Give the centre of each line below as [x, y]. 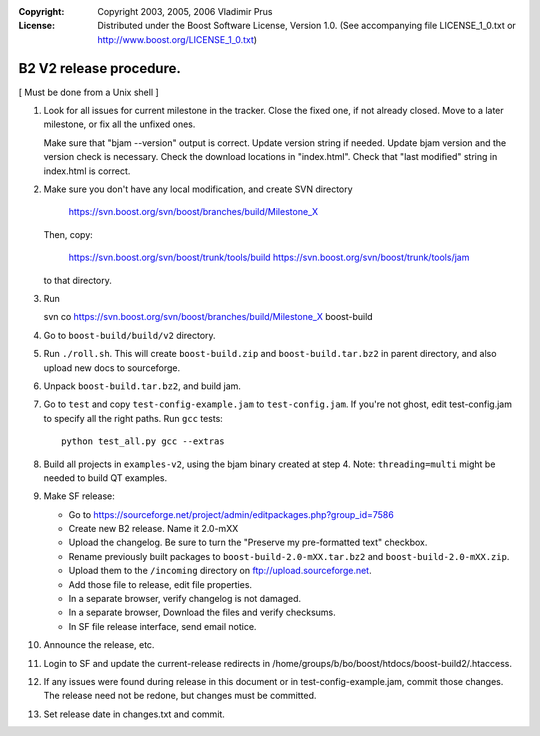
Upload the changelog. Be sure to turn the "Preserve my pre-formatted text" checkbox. [248, 542]
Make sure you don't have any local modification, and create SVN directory [198, 189]
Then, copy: [68, 234]
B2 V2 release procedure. [100, 68]
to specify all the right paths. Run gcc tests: [133, 418]
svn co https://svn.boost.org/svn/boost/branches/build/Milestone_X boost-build [208, 317]
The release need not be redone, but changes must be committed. [180, 696]
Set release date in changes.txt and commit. [134, 714]
